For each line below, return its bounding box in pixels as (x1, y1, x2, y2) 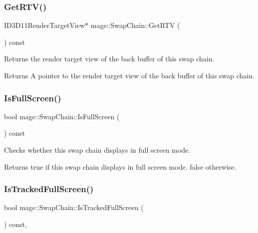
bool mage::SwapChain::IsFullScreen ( (4, 111, 120, 121)
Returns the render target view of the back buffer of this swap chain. (4, 53, 215, 64)
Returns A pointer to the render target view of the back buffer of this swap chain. (4, 70, 255, 80)
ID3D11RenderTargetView (4, 20, 85, 30)
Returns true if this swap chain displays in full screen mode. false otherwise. (4, 161, 237, 172)
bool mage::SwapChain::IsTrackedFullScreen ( (4, 202, 144, 213)
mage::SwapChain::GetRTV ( (90, 20, 180, 30)
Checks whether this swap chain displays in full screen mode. (4, 145, 191, 155)
